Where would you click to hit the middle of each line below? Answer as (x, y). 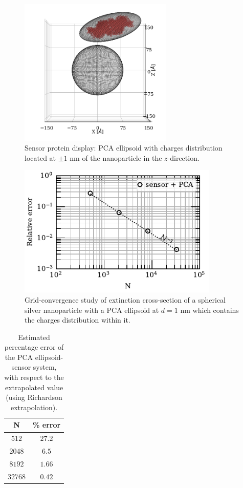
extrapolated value (34, 387)
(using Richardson (34, 397)
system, (45, 367)
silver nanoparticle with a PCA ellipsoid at (92, 310)
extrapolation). (34, 407)
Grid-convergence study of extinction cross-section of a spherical (125, 299)
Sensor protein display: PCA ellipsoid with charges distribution (124, 148)
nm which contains (209, 310)
